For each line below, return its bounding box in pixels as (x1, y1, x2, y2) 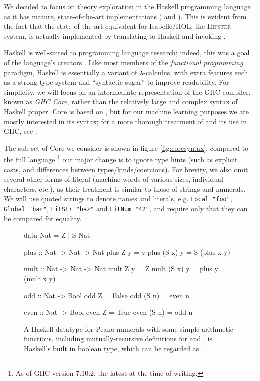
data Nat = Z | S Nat (24, 230, 90, 240)
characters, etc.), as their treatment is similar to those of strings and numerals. (4, 183, 246, 194)
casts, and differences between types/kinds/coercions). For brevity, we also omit (4, 164, 248, 174)
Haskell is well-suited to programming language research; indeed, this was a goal (4, 47, 250, 58)
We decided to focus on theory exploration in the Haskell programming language (4, 1, 251, 11)
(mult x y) (24, 273, 56, 284)
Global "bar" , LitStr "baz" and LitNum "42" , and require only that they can (4, 203, 248, 213)
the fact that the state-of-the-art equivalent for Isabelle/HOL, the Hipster (4, 21, 231, 31)
